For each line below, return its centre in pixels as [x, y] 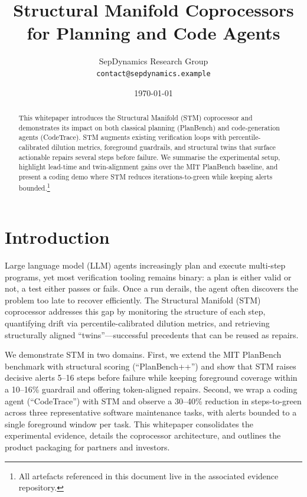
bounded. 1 [34, 187]
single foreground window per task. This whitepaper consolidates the [129, 424]
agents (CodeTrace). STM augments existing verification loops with [123, 137]
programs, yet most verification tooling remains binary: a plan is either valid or [148, 277]
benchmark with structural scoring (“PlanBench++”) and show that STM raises [151, 366]
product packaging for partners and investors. [87, 447]
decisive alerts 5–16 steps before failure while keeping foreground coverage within [151, 377]
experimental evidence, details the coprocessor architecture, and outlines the [143, 435]
